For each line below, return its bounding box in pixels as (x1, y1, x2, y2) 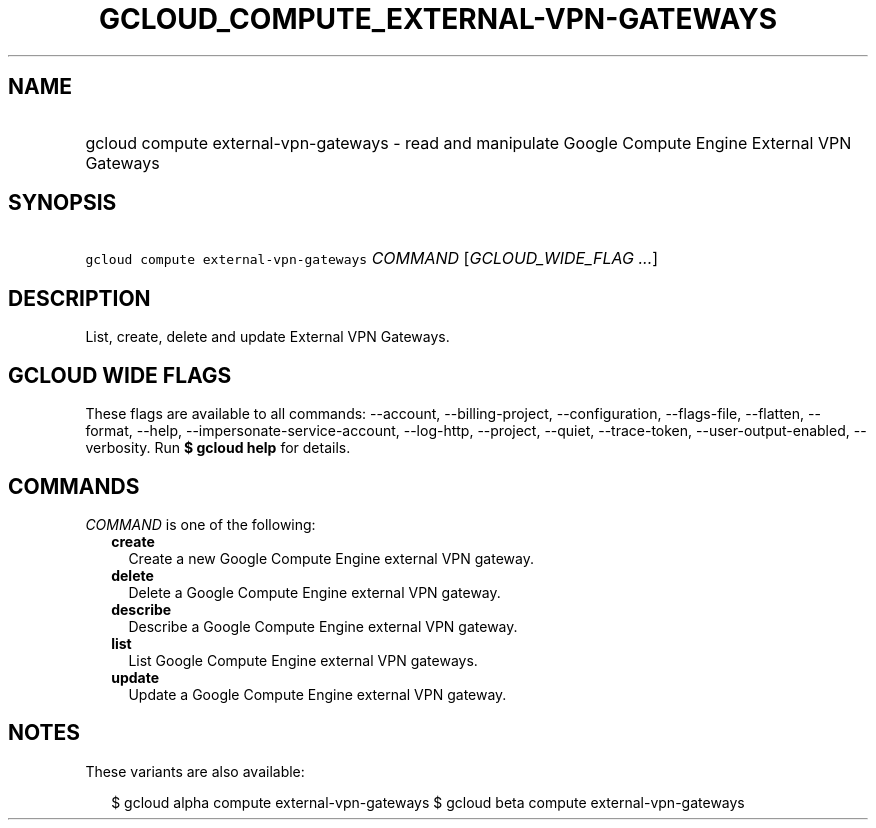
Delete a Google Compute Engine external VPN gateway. (128, 583, 501, 601)
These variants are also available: (85, 762, 305, 780)
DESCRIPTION (8, 285, 151, 311)
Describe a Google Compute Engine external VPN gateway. (128, 617, 518, 635)
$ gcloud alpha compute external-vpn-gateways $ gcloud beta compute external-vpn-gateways (111, 793, 745, 811)
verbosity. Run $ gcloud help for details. (85, 439, 351, 457)
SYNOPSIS (8, 190, 117, 216)
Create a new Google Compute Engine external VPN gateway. (128, 549, 534, 567)
